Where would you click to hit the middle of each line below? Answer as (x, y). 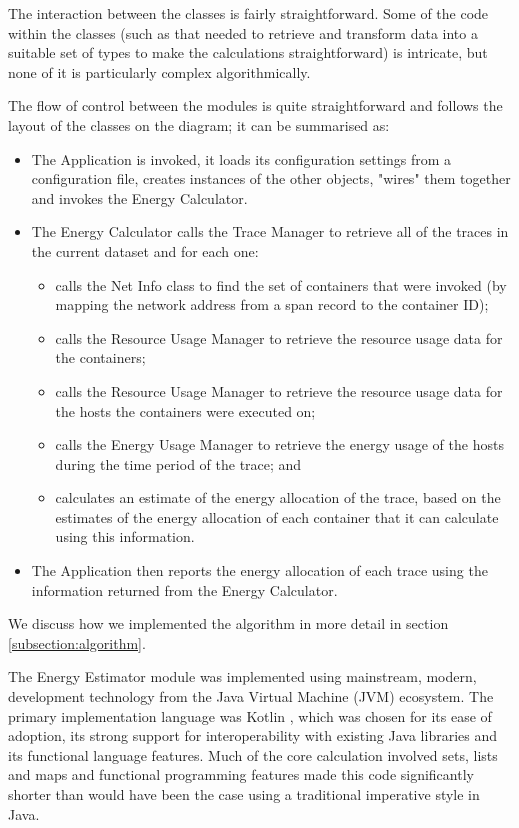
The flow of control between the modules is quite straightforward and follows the (255, 105)
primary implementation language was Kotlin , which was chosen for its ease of (250, 715)
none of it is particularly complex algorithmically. (159, 71)
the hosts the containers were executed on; (185, 410)
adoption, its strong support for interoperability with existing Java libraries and (252, 735)
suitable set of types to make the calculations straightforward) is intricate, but (248, 52)
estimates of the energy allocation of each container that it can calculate (277, 516)
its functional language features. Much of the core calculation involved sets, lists (253, 754)
